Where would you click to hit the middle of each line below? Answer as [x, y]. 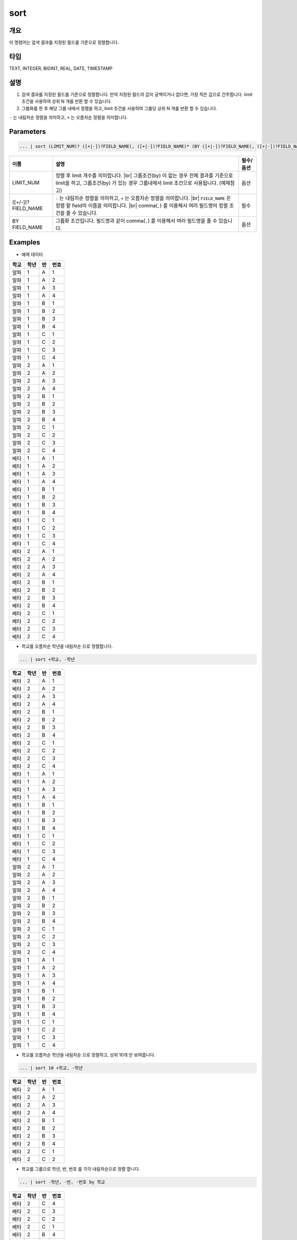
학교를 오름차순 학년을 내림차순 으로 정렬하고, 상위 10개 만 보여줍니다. [88, 1054]
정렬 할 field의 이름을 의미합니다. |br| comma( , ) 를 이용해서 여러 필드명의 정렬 [142, 206]
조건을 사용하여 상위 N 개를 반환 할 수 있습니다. [67, 101]
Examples [25, 242]
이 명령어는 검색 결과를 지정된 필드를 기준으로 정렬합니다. [64, 43]
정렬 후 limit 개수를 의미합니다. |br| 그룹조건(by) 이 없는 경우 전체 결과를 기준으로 [144, 176]
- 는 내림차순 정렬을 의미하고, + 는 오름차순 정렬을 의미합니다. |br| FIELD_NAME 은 [143, 198]
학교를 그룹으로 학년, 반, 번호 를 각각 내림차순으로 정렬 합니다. [81, 1169]
